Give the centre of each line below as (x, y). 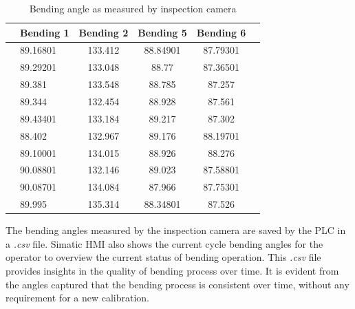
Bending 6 (221, 32)
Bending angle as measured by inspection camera (133, 8)
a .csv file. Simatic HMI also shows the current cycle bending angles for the (164, 243)
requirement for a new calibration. (78, 298)
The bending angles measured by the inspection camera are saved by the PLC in (176, 230)
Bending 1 (45, 32)
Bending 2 (104, 32)
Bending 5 (162, 32)
